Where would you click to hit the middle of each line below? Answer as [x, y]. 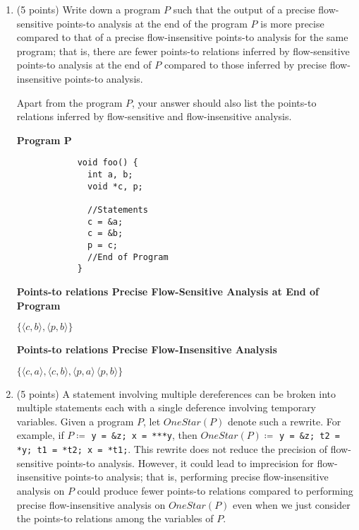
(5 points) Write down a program [89, 9]
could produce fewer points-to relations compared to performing [215, 490]
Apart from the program [69, 102]
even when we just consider [292, 504]
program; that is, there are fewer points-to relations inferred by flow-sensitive [183, 51]
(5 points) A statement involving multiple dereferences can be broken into [176, 393]
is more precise [292, 23]
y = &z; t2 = [310, 436]
